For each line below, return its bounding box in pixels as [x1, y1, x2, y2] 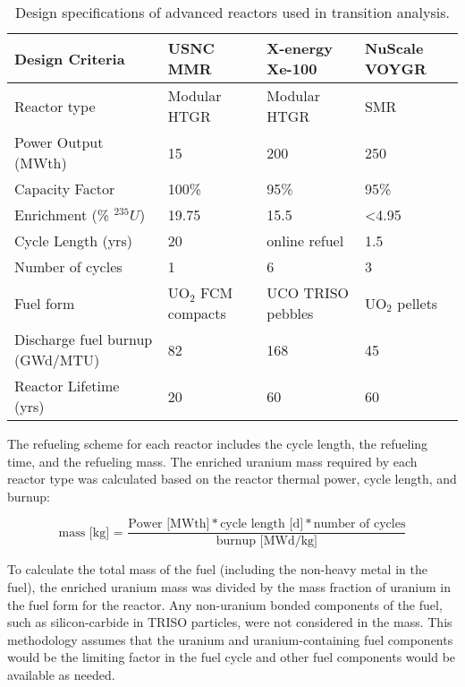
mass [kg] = [58, 526, 123, 539]
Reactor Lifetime [14, 375, 120, 396]
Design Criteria [14, 47, 125, 69]
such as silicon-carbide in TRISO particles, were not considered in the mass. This [7, 613, 452, 631]
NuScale [364, 38, 424, 58]
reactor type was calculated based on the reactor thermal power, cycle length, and [7, 469, 457, 488]
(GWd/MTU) [14, 349, 100, 370]
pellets [397, 292, 438, 313]
